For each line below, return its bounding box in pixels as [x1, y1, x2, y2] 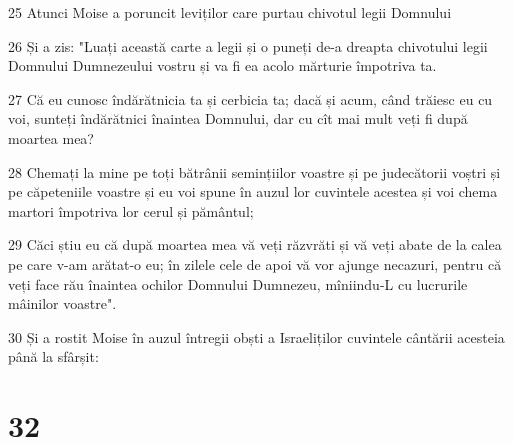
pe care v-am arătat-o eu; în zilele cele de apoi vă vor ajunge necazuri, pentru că [8, 253, 502, 274]
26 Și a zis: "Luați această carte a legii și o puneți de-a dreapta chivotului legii [8, 35, 488, 56]
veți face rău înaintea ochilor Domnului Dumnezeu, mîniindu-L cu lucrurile [8, 273, 468, 294]
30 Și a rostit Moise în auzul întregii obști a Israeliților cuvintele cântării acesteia [8, 326, 505, 347]
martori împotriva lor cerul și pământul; [8, 200, 254, 221]
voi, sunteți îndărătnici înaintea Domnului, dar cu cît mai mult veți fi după [8, 108, 468, 129]
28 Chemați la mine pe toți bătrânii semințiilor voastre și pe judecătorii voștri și [8, 161, 501, 182]
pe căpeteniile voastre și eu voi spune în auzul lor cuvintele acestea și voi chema [8, 181, 498, 202]
